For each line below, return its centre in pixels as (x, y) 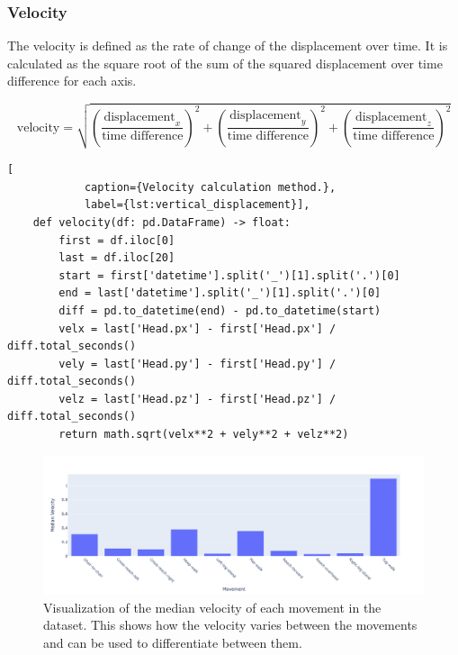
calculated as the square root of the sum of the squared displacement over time (225, 63)
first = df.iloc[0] (117, 240)
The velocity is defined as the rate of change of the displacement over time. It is (228, 45)
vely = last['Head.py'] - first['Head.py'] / (198, 364)
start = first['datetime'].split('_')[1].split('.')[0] (229, 275)
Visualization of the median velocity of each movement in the (212, 607)
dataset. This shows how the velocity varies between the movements (230, 625)
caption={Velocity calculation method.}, (210, 187)
